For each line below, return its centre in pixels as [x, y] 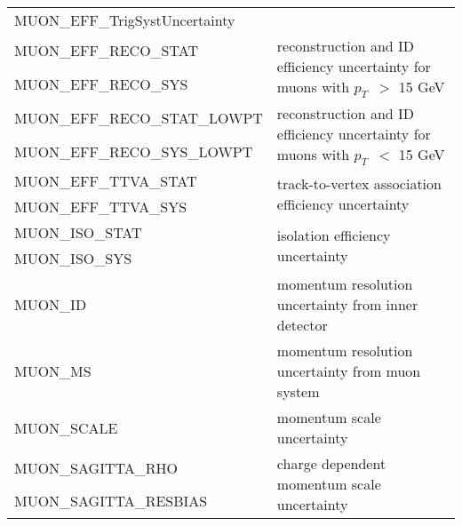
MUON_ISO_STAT [78, 233]
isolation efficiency [334, 235]
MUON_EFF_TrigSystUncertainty [125, 20]
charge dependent [331, 464]
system [298, 392]
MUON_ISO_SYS [73, 259]
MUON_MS [53, 371]
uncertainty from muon [349, 371]
